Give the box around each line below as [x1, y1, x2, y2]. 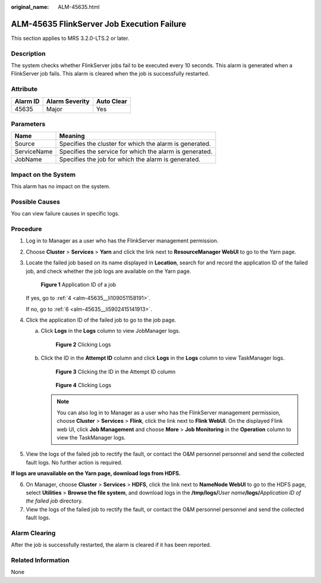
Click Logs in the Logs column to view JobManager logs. [40, 328, 181, 335]
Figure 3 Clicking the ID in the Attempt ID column [55, 368, 176, 375]
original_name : [11, 4, 49, 10]
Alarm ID [14, 97, 40, 105]
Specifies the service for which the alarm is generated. [59, 148, 213, 156]
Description [11, 49, 46, 58]
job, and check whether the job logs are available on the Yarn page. [26, 267, 191, 275]
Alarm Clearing [11, 529, 56, 537]
